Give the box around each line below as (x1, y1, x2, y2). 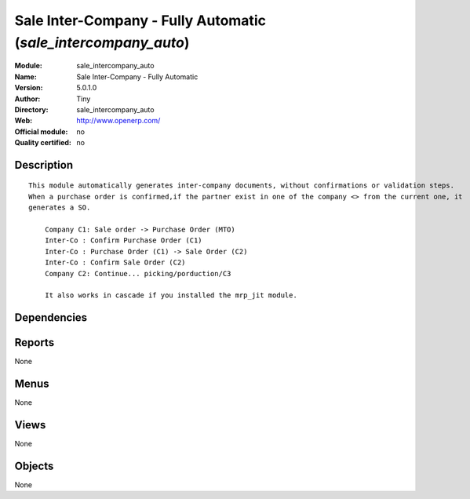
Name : (14, 71, 37, 82)
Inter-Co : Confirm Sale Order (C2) (44, 258, 186, 267)
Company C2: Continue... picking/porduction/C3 (44, 269, 231, 278)
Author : (14, 94, 41, 104)
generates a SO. (28, 203, 91, 212)
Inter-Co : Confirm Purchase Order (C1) (44, 236, 203, 245)
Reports (14, 336, 55, 349)
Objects (14, 459, 54, 472)
